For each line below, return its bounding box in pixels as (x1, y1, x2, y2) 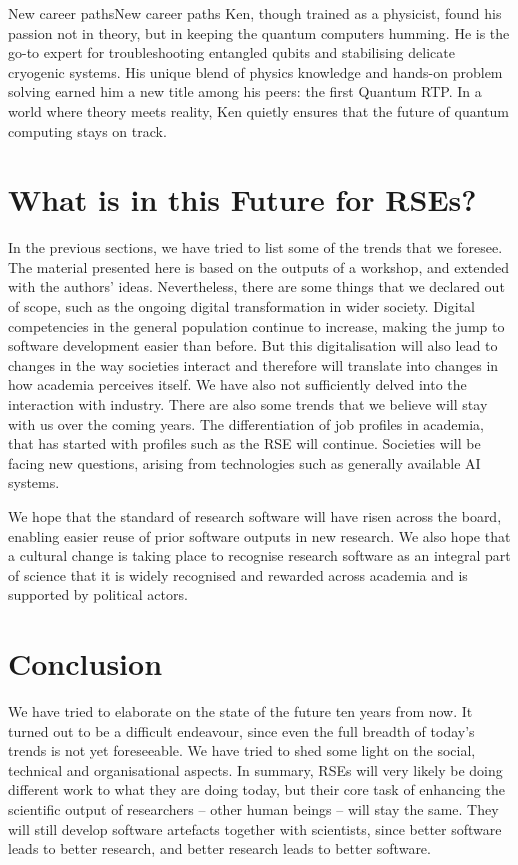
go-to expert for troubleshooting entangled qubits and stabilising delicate (8, 42, 455, 63)
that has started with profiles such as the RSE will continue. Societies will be (8, 433, 481, 454)
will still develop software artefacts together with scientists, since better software (8, 818, 502, 839)
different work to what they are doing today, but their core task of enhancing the (8, 779, 505, 800)
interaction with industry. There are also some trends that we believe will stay (8, 394, 488, 415)
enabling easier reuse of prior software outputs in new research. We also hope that (8, 525, 511, 546)
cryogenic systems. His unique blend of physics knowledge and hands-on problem (8, 61, 503, 82)
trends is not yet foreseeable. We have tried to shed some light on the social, (8, 740, 476, 761)
